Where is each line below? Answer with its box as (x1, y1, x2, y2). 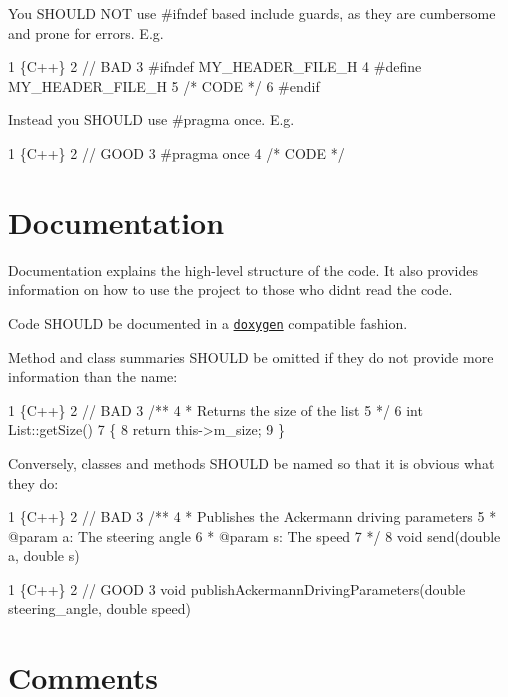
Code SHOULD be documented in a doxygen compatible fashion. (8, 312, 408, 333)
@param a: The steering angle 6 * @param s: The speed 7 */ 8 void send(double (8, 525, 501, 546)
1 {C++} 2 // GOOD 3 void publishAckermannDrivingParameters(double (8, 578, 466, 599)
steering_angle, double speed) (8, 598, 191, 619)
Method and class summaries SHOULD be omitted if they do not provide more (8, 346, 494, 367)
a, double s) (8, 545, 80, 566)
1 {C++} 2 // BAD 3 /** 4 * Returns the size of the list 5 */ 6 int (8, 399, 423, 420)
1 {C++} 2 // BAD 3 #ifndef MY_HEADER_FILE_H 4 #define (8, 56, 422, 77)
